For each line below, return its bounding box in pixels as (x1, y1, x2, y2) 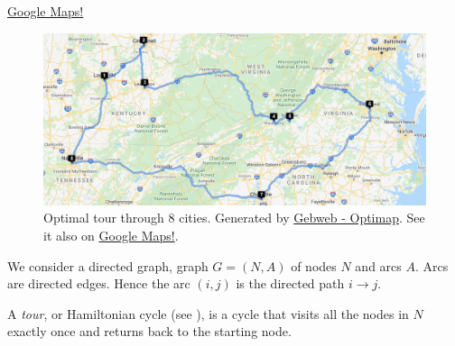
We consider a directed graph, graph (7, 256, 209, 275)
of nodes (291, 256, 337, 275)
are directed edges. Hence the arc (7, 274, 190, 293)
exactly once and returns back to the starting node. (7, 322, 292, 341)
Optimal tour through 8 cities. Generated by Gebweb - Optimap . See (43, 208, 425, 227)
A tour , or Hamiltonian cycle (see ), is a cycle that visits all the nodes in (7, 304, 409, 323)
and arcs (355, 256, 402, 275)
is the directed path (236, 274, 345, 293)
